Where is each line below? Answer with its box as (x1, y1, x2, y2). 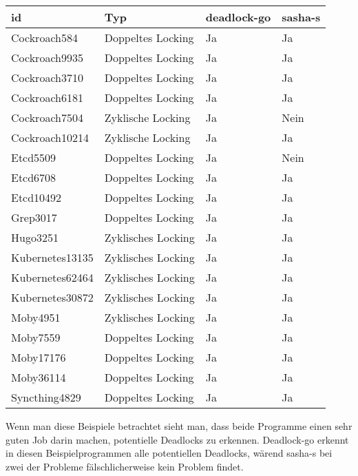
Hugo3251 (11, 229, 59, 245)
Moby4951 (11, 309, 61, 325)
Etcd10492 (11, 189, 62, 205)
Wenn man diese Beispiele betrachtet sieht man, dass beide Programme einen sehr (6, 419, 352, 433)
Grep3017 (11, 209, 57, 225)
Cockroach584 (11, 30, 78, 45)
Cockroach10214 (11, 130, 89, 145)
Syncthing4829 (11, 389, 81, 405)
